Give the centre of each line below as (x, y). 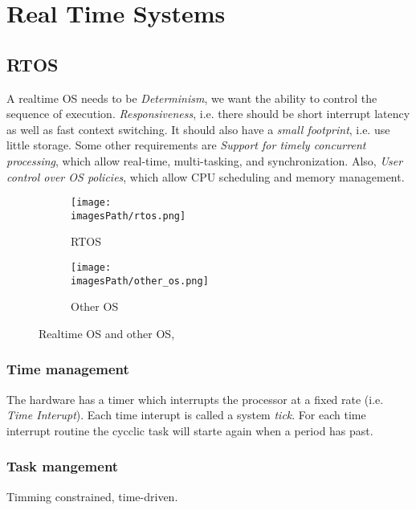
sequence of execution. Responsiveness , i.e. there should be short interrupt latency (208, 114)
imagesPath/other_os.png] (140, 281)
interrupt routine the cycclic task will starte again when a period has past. (190, 430)
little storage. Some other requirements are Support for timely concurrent (186, 145)
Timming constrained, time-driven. (92, 496)
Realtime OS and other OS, (107, 333)
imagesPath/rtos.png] (128, 216)
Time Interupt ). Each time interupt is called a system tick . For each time (186, 415)
